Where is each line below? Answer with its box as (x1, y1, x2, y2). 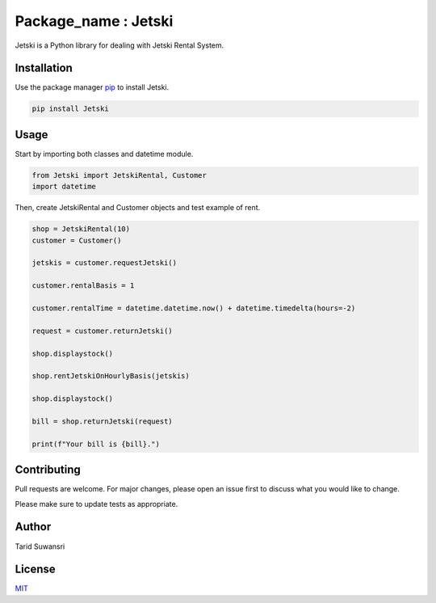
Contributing (15, 463, 81, 477)
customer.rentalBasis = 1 (31, 281, 135, 290)
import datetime (31, 182, 97, 192)
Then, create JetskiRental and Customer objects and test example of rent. (15, 203, 261, 213)
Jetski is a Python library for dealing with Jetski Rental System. (15, 40, 224, 50)
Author (15, 520, 52, 533)
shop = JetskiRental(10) (31, 225, 131, 234)
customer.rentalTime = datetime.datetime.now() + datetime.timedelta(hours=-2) (31, 304, 356, 313)
